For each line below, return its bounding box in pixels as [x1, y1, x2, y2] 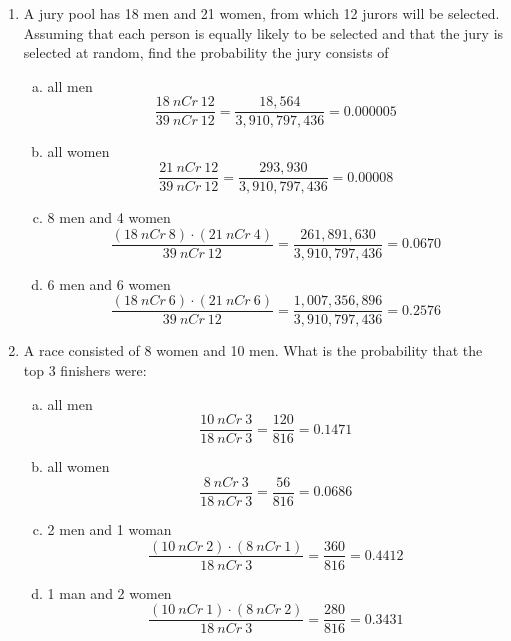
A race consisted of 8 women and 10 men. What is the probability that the [23, 340, 483, 361]
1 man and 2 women [47, 582, 172, 603]
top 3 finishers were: [23, 360, 147, 380]
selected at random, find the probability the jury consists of [23, 42, 389, 63]
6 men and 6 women [47, 273, 171, 294]
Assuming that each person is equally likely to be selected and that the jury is [23, 22, 504, 43]
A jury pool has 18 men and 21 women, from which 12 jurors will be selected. [23, 3, 500, 23]
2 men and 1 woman [47, 518, 172, 539]
